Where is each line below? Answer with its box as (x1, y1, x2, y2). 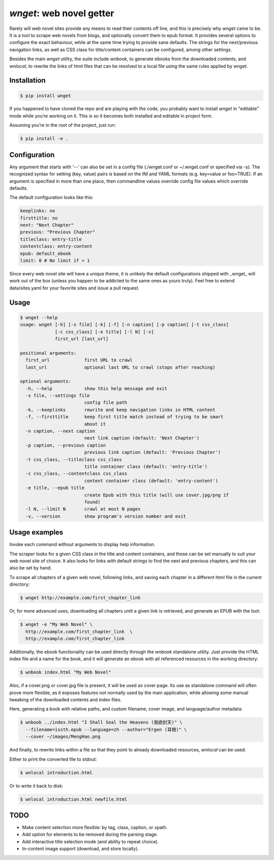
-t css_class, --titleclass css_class (25, 456, 122, 462)
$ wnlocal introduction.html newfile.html (20, 796, 127, 802)
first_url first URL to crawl (25, 357, 133, 363)
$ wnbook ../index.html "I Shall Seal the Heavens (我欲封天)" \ (20, 720, 183, 725)
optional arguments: (20, 378, 71, 384)
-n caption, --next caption (25, 428, 95, 434)
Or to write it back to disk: (9, 782, 63, 789)
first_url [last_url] (55, 336, 109, 342)
